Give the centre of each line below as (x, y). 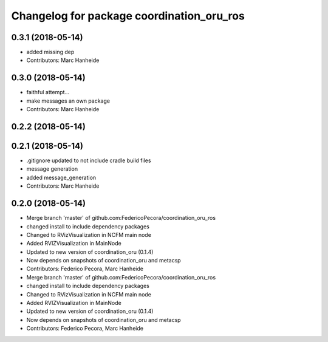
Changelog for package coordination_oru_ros (128, 16)
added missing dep (50, 52)
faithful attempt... (48, 92)
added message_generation (61, 177)
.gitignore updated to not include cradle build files (89, 160)
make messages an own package (68, 101)
